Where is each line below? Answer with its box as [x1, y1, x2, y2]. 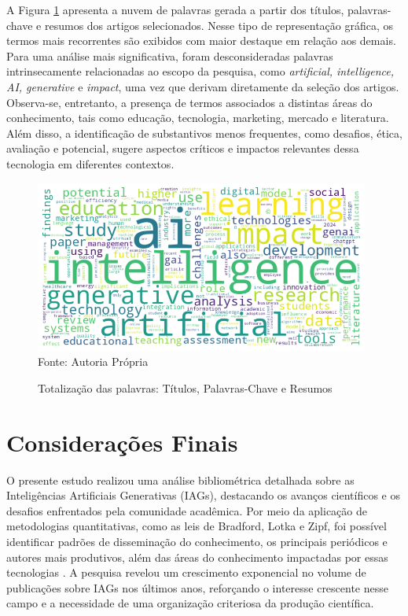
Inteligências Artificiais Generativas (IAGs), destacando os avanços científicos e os [6, 487, 401, 503]
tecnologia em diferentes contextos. [6, 155, 175, 172]
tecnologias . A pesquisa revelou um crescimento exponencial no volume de [6, 564, 366, 581]
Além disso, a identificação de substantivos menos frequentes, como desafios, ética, [6, 124, 402, 141]
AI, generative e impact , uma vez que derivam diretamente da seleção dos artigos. [6, 78, 399, 94]
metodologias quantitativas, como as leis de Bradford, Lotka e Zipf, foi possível [6, 518, 387, 534]
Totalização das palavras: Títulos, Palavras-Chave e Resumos [38, 379, 333, 396]
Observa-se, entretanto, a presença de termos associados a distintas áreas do [6, 94, 373, 110]
